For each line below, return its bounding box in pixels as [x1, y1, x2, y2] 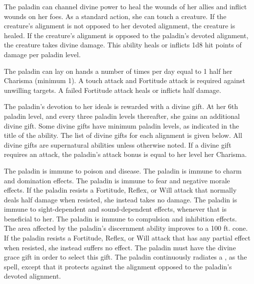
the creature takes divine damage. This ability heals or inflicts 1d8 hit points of [4, 40, 242, 50]
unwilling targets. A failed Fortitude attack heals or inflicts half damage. [4, 85, 221, 95]
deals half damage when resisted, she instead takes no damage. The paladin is [4, 194, 237, 204]
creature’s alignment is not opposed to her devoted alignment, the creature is [4, 21, 235, 31]
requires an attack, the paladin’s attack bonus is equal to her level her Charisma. [4, 149, 247, 159]
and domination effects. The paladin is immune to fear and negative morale [4, 175, 230, 185]
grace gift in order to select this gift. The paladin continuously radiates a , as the [4, 252, 247, 262]
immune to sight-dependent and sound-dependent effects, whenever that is [4, 204, 227, 214]
